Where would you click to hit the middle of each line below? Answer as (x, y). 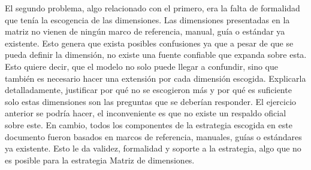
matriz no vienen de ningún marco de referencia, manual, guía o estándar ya (145, 31)
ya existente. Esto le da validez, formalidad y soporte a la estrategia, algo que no (153, 148)
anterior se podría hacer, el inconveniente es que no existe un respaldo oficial (146, 113)
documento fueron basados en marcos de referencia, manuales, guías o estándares (153, 136)
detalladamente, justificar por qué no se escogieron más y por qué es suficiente (148, 90)
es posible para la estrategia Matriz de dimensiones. (100, 160)
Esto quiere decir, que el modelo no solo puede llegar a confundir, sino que (141, 66)
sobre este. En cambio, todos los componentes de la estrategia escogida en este (149, 124)
